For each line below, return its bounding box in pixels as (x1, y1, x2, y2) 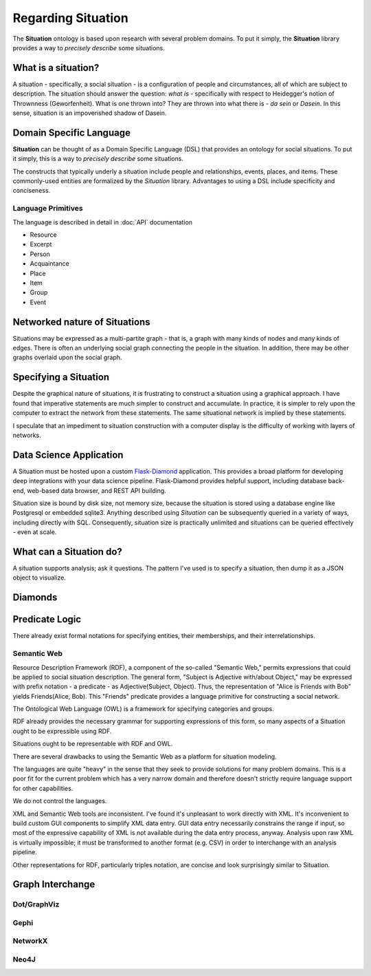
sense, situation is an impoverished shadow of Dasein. (12, 109, 167, 117)
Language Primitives (12, 204, 83, 213)
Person (30, 250, 51, 258)
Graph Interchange (12, 878, 95, 891)
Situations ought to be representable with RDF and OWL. (12, 740, 173, 748)
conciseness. (12, 187, 51, 195)
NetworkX (12, 936, 48, 946)
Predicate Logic (12, 613, 82, 626)
